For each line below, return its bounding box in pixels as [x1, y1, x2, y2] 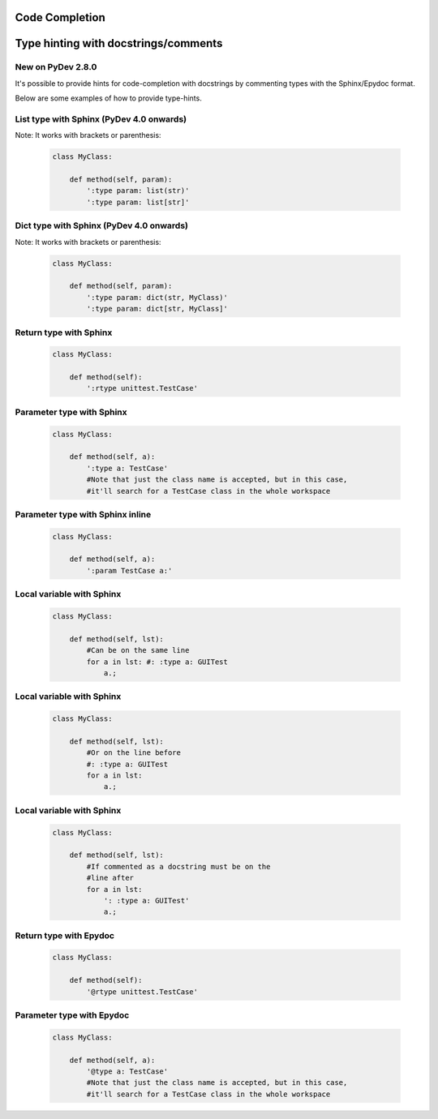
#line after [86, 873, 134, 883]
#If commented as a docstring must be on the [86, 862, 271, 871]
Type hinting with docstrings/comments [15, 36, 223, 50]
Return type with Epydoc [15, 929, 115, 941]
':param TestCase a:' [86, 566, 173, 575]
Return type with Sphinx [15, 327, 113, 338]
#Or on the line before [86, 748, 182, 757]
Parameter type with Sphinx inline [15, 508, 152, 520]
